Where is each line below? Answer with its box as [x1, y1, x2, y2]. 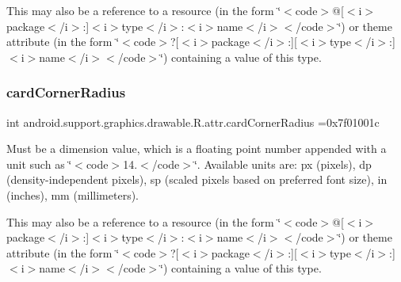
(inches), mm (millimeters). [6, 186, 139, 203]
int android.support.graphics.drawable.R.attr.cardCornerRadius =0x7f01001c [6, 113, 380, 130]
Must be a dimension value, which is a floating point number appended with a [6, 140, 387, 157]
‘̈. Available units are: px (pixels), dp [193, 155, 372, 172]
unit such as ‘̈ [6, 155, 72, 172]
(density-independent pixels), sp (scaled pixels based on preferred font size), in [6, 171, 388, 188]
